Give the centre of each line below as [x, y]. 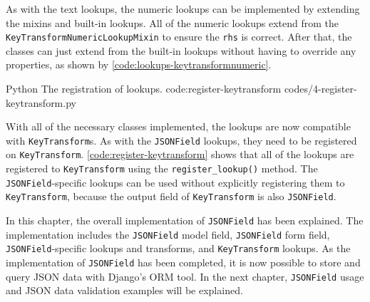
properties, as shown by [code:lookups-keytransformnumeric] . [139, 64]
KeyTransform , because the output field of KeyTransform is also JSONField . [171, 196]
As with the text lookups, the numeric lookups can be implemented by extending [183, 9]
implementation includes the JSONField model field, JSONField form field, [168, 234]
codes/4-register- [320, 89]
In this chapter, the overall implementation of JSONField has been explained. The [185, 220]
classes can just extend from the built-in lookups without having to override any [181, 50]
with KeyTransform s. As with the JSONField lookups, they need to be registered [181, 140]
